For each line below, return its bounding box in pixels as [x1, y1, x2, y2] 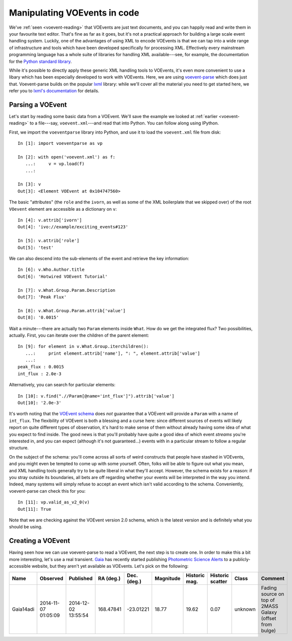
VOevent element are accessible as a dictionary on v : [9, 206, 117, 212]
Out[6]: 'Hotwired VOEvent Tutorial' [18, 274, 108, 279]
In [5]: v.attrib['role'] [18, 238, 80, 243]
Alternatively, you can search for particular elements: [9, 382, 116, 388]
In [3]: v [18, 181, 41, 187]
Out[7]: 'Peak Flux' [18, 294, 67, 300]
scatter [210, 578, 228, 585]
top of [261, 597, 275, 603]
